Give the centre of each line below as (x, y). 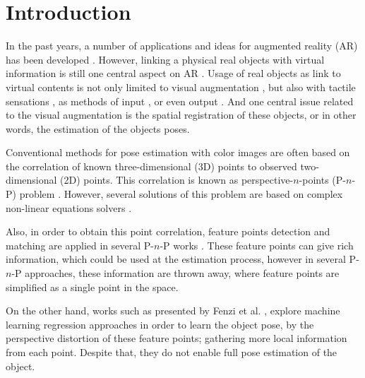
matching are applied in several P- (80, 245)
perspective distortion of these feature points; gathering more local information (176, 338)
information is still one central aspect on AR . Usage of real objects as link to (173, 73)
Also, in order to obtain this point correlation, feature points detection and (168, 231)
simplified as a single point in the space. (92, 287)
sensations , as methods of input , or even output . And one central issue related (180, 101)
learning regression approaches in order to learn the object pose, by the (160, 324)
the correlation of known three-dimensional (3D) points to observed (151, 166)
